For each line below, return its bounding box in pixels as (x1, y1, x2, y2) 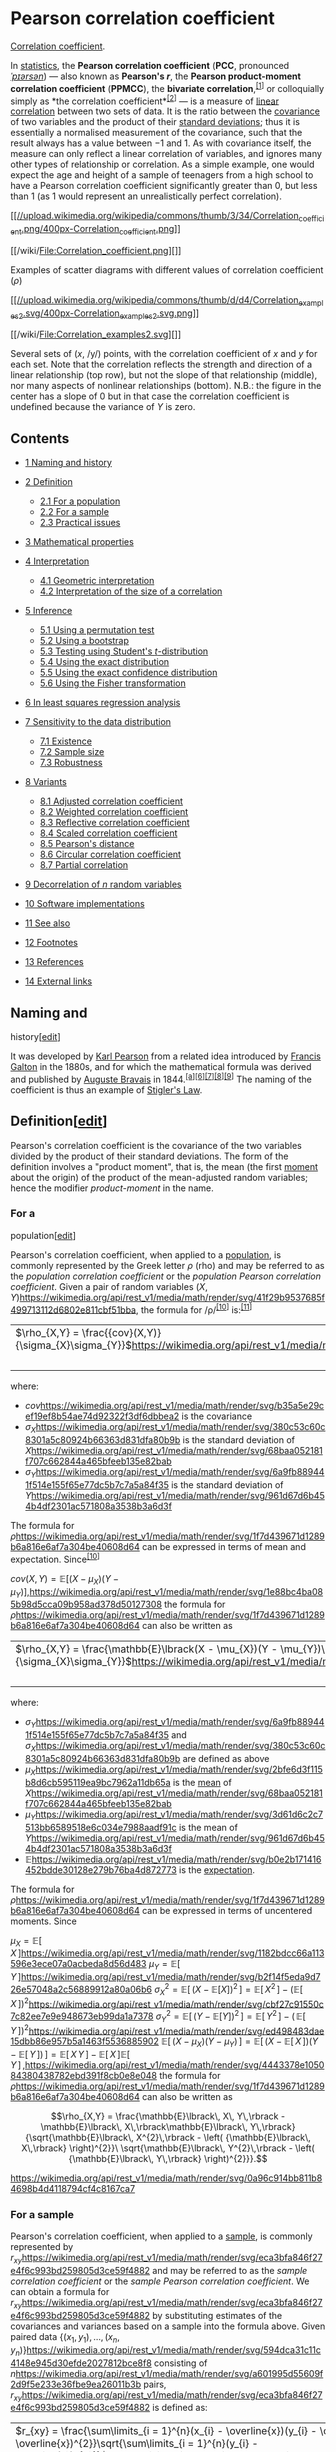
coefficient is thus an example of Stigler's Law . (10, 1083, 203, 1096)
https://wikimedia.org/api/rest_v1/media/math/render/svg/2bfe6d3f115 (34, 1763, 323, 1775)
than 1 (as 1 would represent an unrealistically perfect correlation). (10, 190, 282, 202)
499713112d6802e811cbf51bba (10, 1303, 137, 1316)
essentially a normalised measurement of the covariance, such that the (10, 127, 303, 139)
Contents (10, 430, 70, 447)
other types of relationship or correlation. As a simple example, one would (10, 158, 315, 171)
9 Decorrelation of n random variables (24, 878, 182, 891)
